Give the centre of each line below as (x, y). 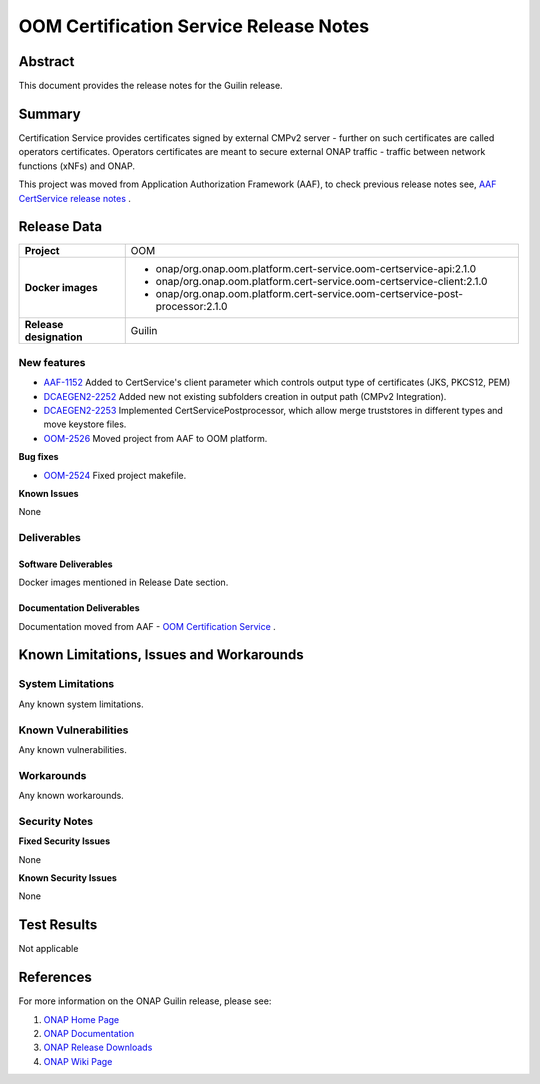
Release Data (60, 226)
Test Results (58, 925)
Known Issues (48, 493)
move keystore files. (85, 424)
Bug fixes (38, 457)
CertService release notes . (75, 198)
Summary (49, 113)
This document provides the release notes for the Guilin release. (151, 86)
